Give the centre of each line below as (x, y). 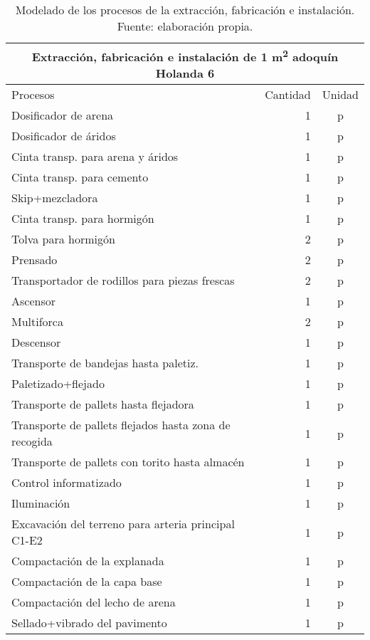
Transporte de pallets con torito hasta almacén (128, 462)
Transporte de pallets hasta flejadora (103, 404)
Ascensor (33, 301)
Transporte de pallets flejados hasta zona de (121, 425)
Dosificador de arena (63, 115)
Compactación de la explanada (88, 561)
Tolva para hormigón (63, 239)
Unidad (340, 95)
